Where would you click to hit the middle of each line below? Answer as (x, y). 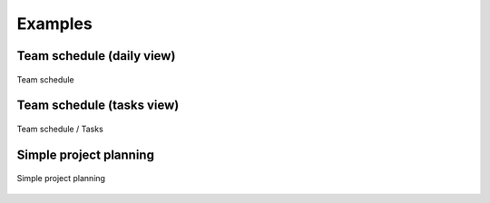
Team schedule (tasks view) (98, 106)
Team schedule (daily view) (96, 56)
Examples (54, 24)
